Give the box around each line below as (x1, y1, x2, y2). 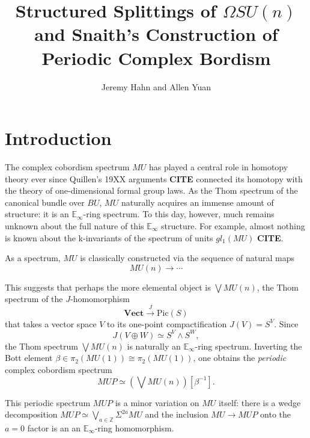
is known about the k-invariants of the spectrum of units (5, 231, 213, 244)
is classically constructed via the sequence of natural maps (80, 251, 294, 264)
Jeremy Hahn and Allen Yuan (101, 80, 211, 93)
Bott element (5, 351, 53, 364)
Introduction (5, 126, 112, 150)
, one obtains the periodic (193, 351, 287, 364)
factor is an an (27, 422, 81, 434)
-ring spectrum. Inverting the (195, 339, 302, 352)
